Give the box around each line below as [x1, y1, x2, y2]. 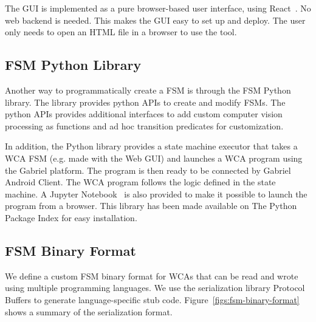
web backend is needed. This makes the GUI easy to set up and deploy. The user [5, 13, 306, 26]
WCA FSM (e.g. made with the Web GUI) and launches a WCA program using [5, 151, 303, 164]
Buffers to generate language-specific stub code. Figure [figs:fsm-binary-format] [5, 293, 300, 306]
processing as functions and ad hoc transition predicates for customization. [5, 119, 284, 132]
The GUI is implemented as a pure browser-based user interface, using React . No [5, 2, 311, 14]
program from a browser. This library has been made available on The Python [5, 199, 297, 212]
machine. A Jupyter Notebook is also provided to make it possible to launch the [5, 187, 307, 200]
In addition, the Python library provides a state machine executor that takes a [5, 140, 298, 152]
